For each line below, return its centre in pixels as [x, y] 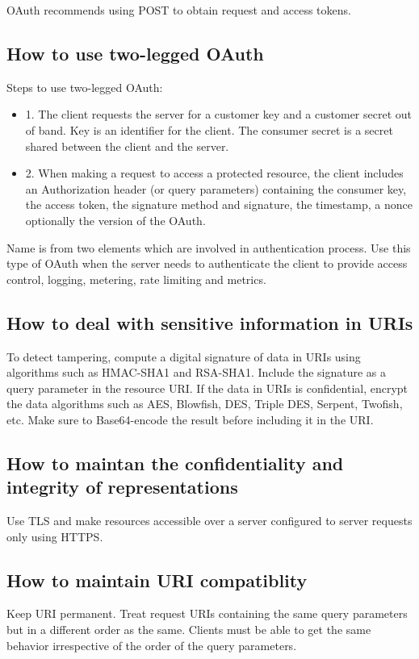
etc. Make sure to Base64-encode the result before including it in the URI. [190, 419]
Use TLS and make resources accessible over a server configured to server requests [209, 521]
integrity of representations [122, 487]
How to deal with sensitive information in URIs [210, 322]
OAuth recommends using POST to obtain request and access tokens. [179, 10]
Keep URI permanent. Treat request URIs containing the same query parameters [207, 613]
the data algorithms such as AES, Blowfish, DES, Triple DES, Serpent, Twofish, [205, 404]
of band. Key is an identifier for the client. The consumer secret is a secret [209, 129]
